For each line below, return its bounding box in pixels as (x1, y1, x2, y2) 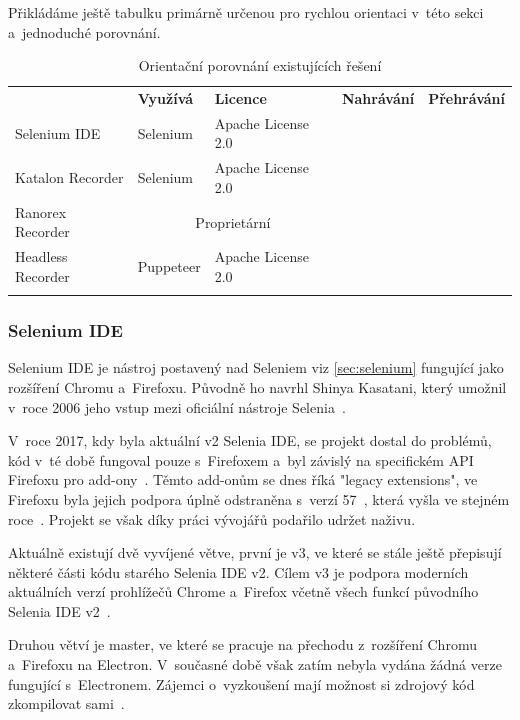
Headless (15, 246, 68, 267)
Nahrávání (341, 88, 415, 109)
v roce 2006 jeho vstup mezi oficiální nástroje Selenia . (8, 396, 346, 417)
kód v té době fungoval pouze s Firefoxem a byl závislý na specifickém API (8, 449, 474, 470)
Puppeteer (137, 255, 201, 276)
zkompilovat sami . (8, 693, 125, 714)
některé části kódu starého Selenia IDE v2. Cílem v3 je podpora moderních (8, 561, 469, 582)
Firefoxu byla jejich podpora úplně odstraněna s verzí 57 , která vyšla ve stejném (8, 488, 510, 509)
